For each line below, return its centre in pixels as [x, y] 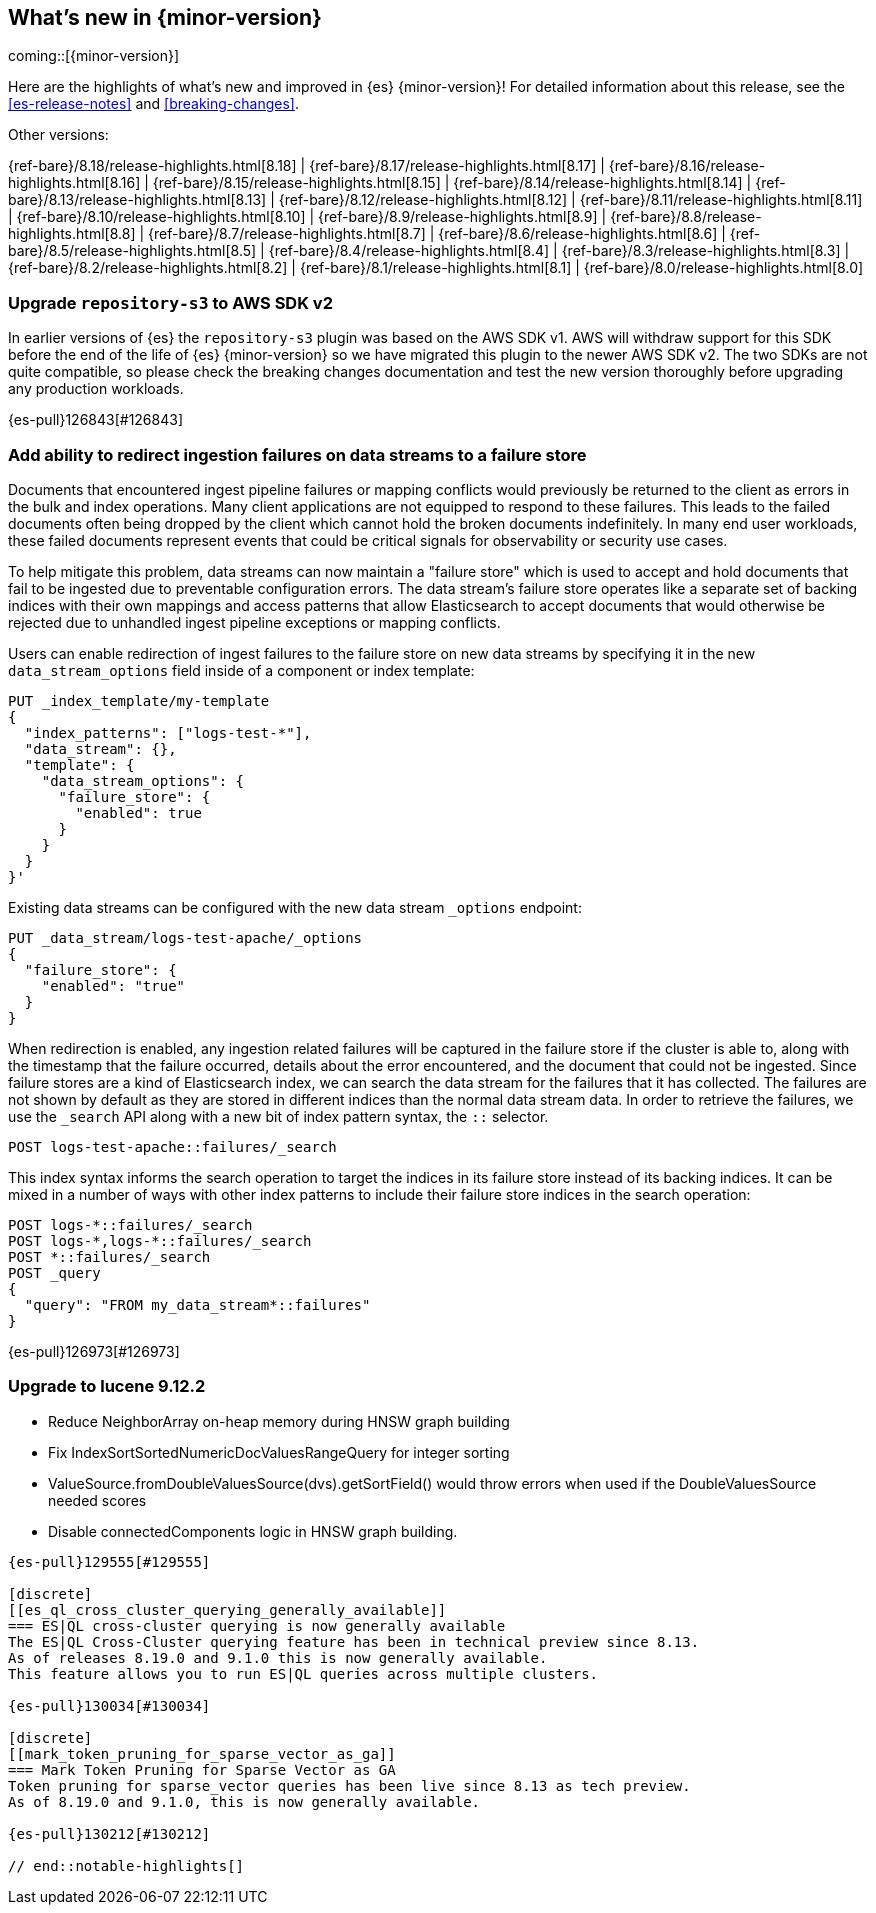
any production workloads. [96, 389]
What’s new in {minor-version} [165, 17]
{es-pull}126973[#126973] [94, 1351]
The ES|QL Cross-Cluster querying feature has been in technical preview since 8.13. [354, 1641]
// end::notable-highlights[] [126, 1865]
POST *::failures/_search [109, 1256]
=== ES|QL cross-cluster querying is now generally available [257, 1625]
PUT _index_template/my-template [139, 700]
